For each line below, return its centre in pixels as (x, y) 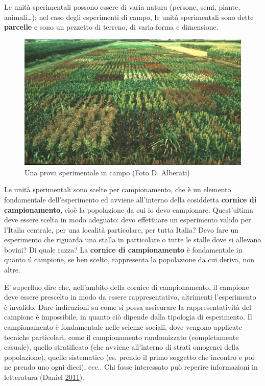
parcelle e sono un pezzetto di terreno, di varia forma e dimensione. (111, 27)
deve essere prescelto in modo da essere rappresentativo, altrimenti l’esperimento (130, 297)
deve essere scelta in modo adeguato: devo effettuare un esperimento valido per (128, 220)
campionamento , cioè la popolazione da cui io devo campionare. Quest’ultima (129, 209)
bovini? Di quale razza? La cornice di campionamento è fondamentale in (123, 249)
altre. (12, 270)
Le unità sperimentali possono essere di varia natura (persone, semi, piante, (122, 7)
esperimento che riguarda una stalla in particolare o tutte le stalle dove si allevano (133, 240)
